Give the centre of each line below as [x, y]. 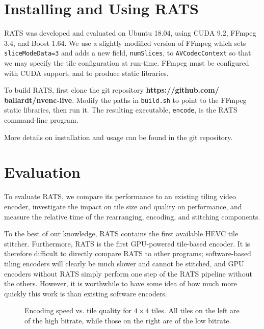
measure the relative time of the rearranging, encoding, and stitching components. [132, 216]
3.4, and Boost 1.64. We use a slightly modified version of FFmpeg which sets [125, 43]
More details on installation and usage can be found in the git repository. [118, 137]
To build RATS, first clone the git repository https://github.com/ [112, 90]
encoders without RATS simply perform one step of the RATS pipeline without [128, 273]
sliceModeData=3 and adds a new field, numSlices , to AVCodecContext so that [128, 53]
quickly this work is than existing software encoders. [86, 293]
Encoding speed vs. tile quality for [78, 310]
